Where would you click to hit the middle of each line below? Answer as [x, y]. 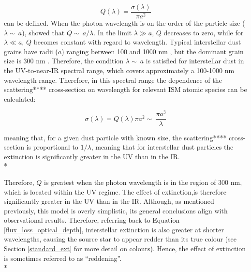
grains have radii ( [31, 51]
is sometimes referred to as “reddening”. [63, 258]
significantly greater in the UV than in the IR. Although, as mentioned [109, 201]
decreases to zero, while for [204, 32]
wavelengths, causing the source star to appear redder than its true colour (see [120, 239]
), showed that [43, 32]
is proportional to [52, 147]
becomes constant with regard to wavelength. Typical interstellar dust [137, 42]
